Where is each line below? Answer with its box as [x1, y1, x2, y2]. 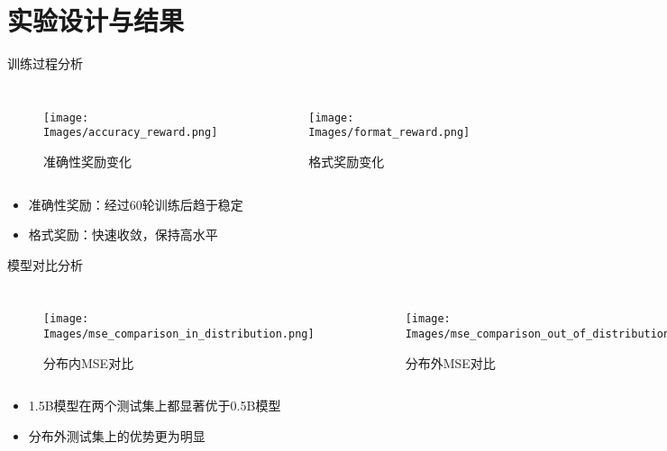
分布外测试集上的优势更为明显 [28, 426, 206, 445]
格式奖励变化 [308, 152, 385, 171]
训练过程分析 [7, 54, 83, 73]
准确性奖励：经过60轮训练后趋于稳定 [28, 194, 243, 213]
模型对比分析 [7, 255, 83, 274]
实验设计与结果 [7, 2, 185, 39]
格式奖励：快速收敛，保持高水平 [28, 225, 218, 244]
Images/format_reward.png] [308, 126, 471, 140]
